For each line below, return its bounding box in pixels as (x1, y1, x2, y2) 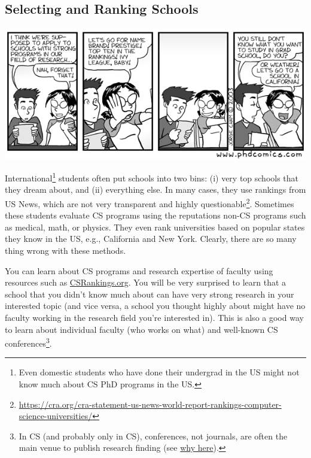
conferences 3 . (5, 335, 52, 349)
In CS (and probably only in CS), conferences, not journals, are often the (19, 429, 288, 442)
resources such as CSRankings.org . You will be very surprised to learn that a (5, 276, 286, 289)
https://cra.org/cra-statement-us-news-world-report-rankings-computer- (19, 398, 282, 410)
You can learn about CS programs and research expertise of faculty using (5, 264, 273, 277)
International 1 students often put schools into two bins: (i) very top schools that (5, 170, 299, 184)
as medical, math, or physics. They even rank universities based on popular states (5, 220, 305, 233)
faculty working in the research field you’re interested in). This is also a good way (5, 311, 304, 324)
